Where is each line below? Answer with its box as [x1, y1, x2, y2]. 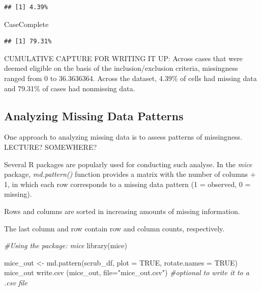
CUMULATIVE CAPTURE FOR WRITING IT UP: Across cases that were [4, 52, 243, 63]
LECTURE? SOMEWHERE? [4, 141, 97, 152]
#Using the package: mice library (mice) [4, 240, 127, 251]
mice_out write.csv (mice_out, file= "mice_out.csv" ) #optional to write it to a [4, 267, 249, 278]
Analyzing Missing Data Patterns [4, 108, 184, 123]
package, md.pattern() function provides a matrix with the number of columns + [4, 169, 256, 179]
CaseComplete [4, 18, 49, 29]
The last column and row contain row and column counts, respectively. [4, 223, 225, 233]
